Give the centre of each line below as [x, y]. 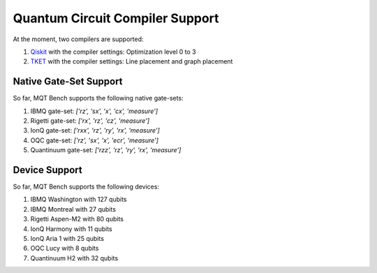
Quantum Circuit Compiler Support [116, 18]
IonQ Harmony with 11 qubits [71, 229]
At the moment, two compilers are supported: [78, 39]
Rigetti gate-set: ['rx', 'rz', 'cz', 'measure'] [90, 121]
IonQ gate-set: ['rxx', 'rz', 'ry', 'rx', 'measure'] [95, 131]
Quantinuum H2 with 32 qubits [74, 258]
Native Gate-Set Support [68, 81]
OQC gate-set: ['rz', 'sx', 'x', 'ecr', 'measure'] [94, 140]
